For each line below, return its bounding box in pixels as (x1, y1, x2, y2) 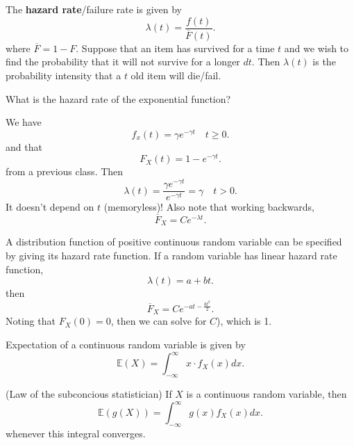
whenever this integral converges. (6, 426, 146, 440)
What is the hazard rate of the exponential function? (6, 91, 231, 106)
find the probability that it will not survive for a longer (6, 54, 240, 69)
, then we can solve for (110, 314, 207, 328)
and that (6, 139, 42, 154)
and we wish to (284, 40, 349, 55)
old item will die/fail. (130, 67, 221, 82)
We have (6, 115, 42, 129)
